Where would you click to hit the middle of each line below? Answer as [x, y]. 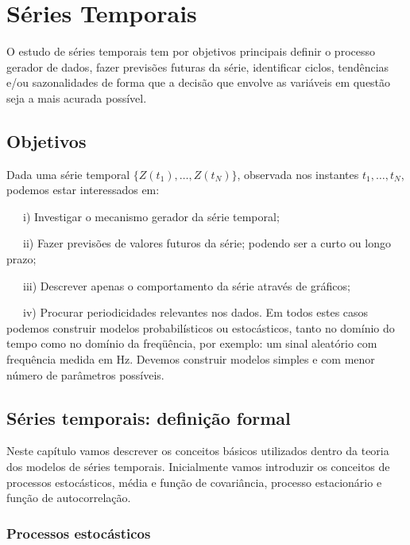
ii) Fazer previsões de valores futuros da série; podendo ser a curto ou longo [207, 243]
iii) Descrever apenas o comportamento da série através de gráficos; [186, 285]
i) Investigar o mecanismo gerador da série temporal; [151, 216]
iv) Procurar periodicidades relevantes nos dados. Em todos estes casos [195, 312]
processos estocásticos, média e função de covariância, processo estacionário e [194, 482]
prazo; [21, 259]
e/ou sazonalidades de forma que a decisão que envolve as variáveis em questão [199, 82]
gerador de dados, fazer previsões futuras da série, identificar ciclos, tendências [198, 66]
